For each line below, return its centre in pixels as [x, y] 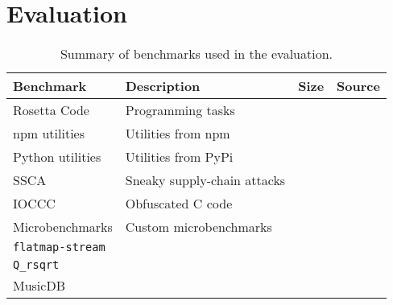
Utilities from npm [178, 134]
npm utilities [49, 134]
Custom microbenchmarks [199, 227]
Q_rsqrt [36, 265]
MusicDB [39, 286]
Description [163, 86]
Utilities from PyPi [179, 157]
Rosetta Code [51, 110]
